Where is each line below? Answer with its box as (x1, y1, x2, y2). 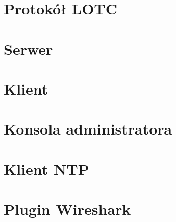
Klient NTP (4, 158, 89, 179)
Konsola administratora (4, 118, 172, 139)
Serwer (4, 38, 53, 59)
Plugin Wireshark (4, 198, 131, 219)
